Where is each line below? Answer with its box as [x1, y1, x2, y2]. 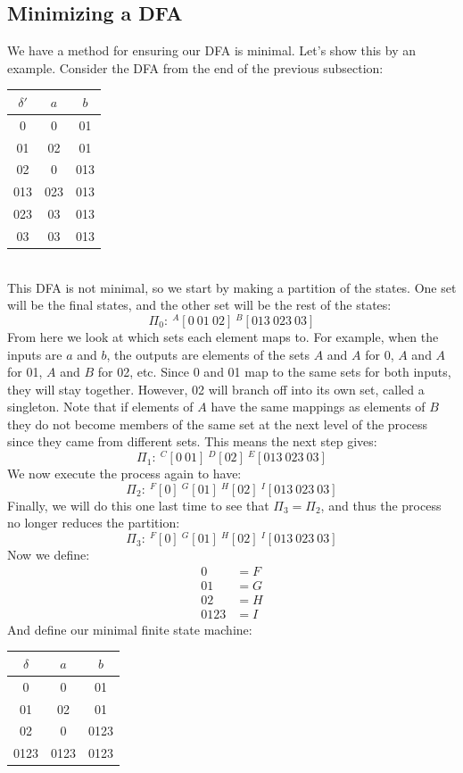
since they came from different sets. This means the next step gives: [7, 432, 377, 451]
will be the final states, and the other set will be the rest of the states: [7, 295, 392, 314]
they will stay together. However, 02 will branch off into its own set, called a [7, 379, 425, 398]
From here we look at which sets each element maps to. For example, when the [7, 327, 439, 345]
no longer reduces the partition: [7, 513, 180, 532]
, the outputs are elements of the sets [106, 345, 310, 363]
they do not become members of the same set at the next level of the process [7, 414, 427, 433]
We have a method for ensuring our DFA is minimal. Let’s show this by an [7, 41, 417, 60]
